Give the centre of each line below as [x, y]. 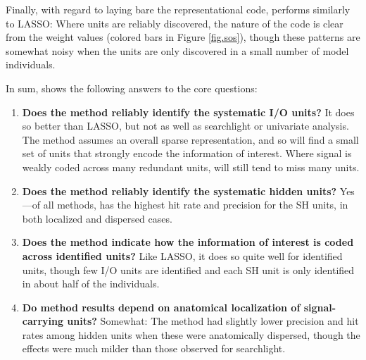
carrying [43, 321]
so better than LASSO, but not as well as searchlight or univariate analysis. [185, 126]
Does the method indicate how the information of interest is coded [188, 242]
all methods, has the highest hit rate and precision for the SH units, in [196, 205]
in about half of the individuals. [91, 284]
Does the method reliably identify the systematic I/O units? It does [188, 112]
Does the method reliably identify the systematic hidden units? [179, 191]
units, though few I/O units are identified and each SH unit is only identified [188, 269]
